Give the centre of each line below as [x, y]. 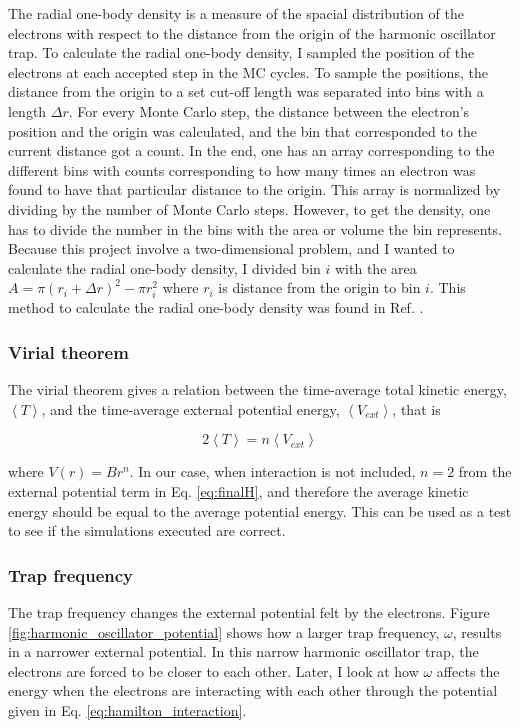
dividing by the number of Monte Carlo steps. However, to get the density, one [249, 208]
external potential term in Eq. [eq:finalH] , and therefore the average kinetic [238, 491]
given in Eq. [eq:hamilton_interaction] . [127, 710]
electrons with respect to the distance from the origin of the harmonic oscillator [252, 32]
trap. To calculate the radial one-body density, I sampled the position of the [241, 52]
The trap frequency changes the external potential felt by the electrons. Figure [249, 612]
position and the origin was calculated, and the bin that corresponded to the [242, 130]
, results [477, 631]
